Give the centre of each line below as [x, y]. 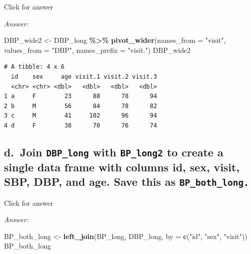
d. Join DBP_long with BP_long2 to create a [114, 152]
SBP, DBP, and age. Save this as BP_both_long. [126, 182]
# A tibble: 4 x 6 [34, 67]
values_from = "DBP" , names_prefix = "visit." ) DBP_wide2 [97, 50]
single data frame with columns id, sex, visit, [122, 167]
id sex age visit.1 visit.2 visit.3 [84, 76]
